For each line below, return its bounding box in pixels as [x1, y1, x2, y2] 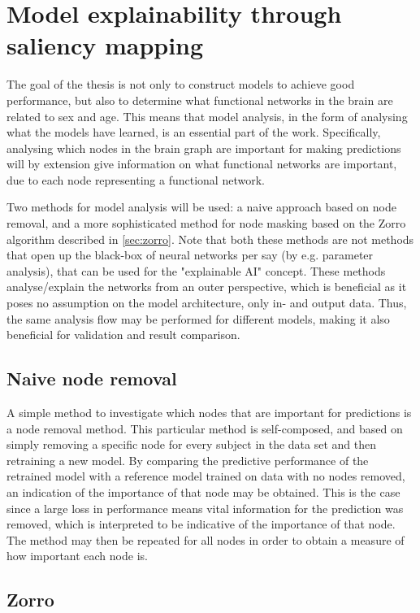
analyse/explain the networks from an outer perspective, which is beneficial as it [6, 278, 407, 295]
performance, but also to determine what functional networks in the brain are [6, 91, 393, 108]
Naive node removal [6, 366, 177, 391]
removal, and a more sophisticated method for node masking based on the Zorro [6, 215, 406, 232]
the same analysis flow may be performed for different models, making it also [6, 310, 390, 327]
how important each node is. [6, 547, 148, 564]
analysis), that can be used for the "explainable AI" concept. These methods [6, 262, 386, 279]
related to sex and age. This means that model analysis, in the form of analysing [6, 107, 408, 124]
